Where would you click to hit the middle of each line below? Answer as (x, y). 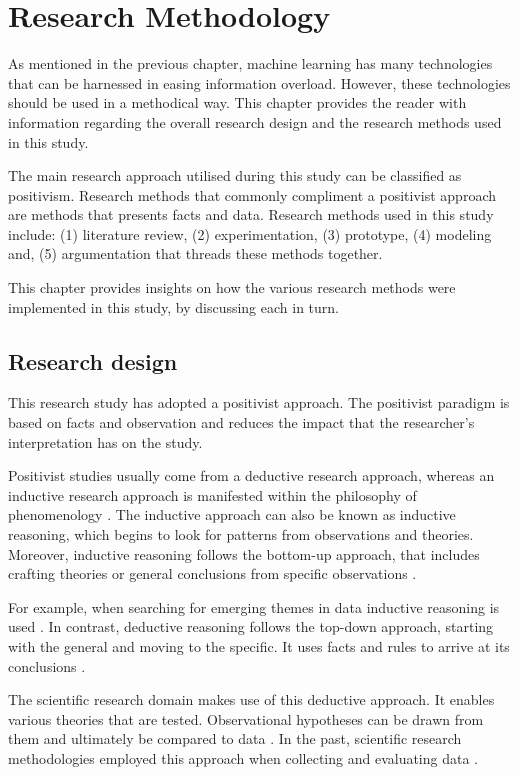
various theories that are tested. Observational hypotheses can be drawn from (246, 718)
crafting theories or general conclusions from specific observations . (212, 573)
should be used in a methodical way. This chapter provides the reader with (237, 102)
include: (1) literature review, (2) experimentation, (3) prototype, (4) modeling (250, 233)
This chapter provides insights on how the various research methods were (232, 287)
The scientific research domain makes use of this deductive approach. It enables (251, 699)
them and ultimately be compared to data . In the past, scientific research (235, 738)
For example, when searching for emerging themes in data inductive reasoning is (254, 606)
